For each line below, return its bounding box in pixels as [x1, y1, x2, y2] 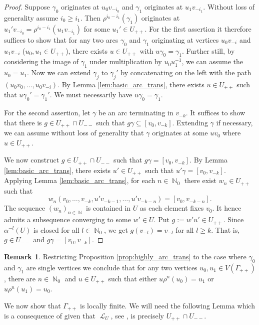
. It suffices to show [185, 107, 245, 118]
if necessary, [216, 117, 253, 127]
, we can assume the [181, 56, 243, 67]
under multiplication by [89, 56, 162, 67]
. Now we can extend [27, 67, 91, 78]
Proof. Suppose [4, 2, 50, 12]
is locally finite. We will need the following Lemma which [80, 300, 255, 310]
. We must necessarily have [49, 89, 132, 100]
